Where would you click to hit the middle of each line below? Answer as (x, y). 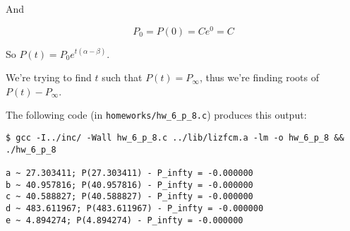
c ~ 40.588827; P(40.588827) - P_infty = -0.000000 (129, 197)
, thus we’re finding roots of (259, 77)
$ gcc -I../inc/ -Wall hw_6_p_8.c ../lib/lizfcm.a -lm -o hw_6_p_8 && (175, 138)
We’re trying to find (49, 77)
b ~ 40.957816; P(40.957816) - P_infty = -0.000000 (129, 185)
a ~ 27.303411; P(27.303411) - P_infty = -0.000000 (129, 173)
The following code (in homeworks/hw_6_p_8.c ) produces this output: (156, 115)
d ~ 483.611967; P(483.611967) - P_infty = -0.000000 (135, 209)
